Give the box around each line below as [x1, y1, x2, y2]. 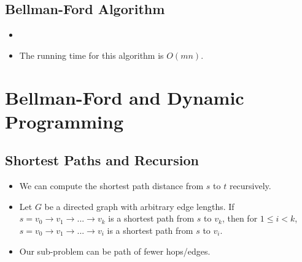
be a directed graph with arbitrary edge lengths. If [44, 200, 234, 212]
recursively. [229, 179, 271, 192]
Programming [5, 108, 123, 133]
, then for [222, 212, 258, 225]
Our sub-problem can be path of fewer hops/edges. [19, 244, 211, 257]
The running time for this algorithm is [19, 48, 164, 61]
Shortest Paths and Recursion [5, 151, 199, 170]
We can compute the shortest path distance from [19, 179, 204, 192]
